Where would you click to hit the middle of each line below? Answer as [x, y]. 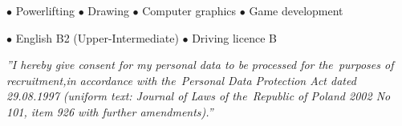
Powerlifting [45, 10]
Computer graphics [189, 10]
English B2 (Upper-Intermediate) [97, 37]
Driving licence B [234, 37]
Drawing [108, 10]
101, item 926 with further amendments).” [110, 111]
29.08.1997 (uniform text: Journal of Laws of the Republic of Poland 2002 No [199, 96]
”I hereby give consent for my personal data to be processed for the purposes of [200, 65]
